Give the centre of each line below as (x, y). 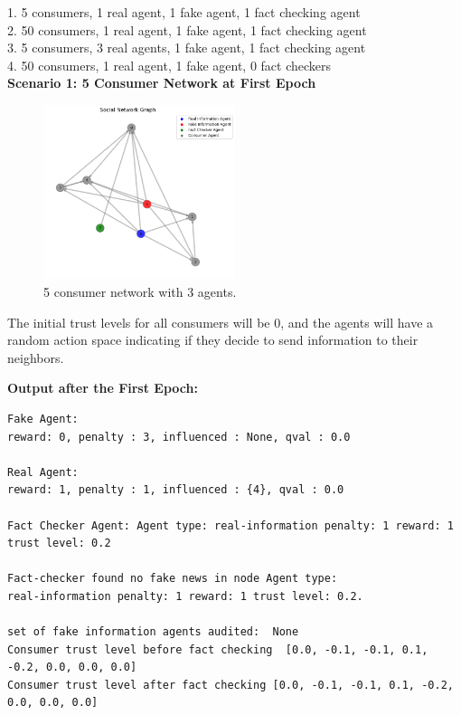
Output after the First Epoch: (103, 388)
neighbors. (36, 357)
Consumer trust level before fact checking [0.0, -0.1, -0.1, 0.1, (218, 649)
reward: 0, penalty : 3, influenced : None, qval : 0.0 (179, 437)
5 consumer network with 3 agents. (140, 291)
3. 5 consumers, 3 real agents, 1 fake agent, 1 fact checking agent (187, 48)
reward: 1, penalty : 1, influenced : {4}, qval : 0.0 (176, 490)
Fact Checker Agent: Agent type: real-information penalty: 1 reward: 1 (230, 525)
